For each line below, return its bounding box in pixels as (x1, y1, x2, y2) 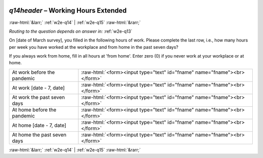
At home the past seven (12, 131, 67, 138)
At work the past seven (12, 94, 65, 100)
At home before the (12, 106, 56, 113)
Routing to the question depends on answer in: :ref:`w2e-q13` (9, 28, 132, 34)
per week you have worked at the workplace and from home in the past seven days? (9, 44, 179, 50)
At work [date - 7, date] (12, 84, 65, 91)
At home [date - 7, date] (12, 122, 67, 129)
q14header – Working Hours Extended (9, 6, 127, 15)
